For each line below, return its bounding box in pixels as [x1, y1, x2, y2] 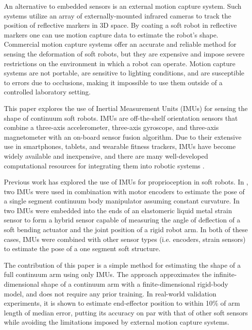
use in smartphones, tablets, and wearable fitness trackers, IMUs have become [4, 141, 236, 151]
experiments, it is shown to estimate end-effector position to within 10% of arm [4, 298, 240, 308]
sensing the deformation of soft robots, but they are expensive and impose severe [4, 48, 245, 58]
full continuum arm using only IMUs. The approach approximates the [4, 269, 212, 279]
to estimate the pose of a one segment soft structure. [4, 243, 161, 254]
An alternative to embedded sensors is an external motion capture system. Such [4, 1, 242, 11]
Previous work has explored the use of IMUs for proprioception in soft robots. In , [4, 177, 249, 187]
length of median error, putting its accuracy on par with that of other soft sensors [4, 307, 248, 317]
